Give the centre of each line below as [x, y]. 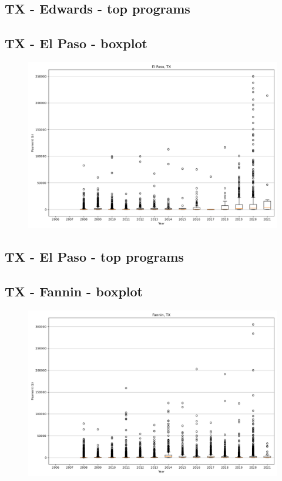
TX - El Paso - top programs [94, 257]
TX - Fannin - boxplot [74, 291]
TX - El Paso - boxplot [76, 43]
